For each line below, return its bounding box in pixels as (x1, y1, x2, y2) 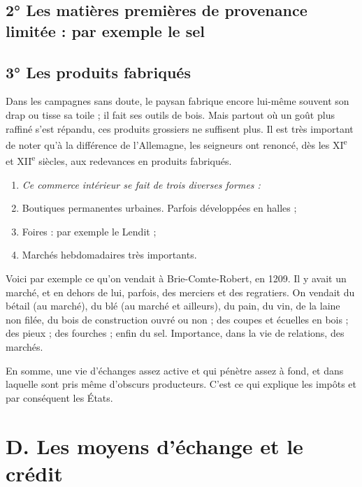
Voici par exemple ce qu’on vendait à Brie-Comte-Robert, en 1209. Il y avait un (6, 271, 347, 286)
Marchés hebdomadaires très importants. (22, 247, 197, 262)
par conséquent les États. (6, 390, 113, 405)
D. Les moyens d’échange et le (6, 431, 303, 460)
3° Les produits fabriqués (6, 61, 191, 82)
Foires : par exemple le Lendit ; (22, 224, 157, 238)
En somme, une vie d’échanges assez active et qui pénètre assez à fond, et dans (6, 363, 344, 377)
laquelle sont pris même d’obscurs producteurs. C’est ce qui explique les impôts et (6, 377, 357, 391)
